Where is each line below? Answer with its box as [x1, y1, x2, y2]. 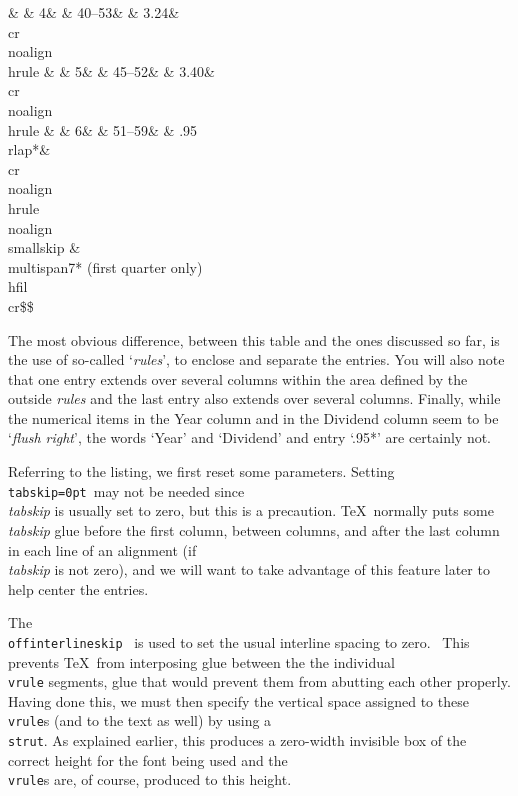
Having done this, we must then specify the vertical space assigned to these [8, 690, 469, 711]
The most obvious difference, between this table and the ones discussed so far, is [8, 329, 500, 350]
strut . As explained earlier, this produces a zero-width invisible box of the [8, 730, 467, 751]
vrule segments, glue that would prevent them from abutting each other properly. [8, 671, 511, 692]
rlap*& [8, 139, 51, 160]
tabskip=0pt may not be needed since [8, 480, 245, 501]
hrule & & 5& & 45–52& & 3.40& [8, 60, 215, 81]
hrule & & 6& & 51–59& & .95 [8, 119, 198, 140]
